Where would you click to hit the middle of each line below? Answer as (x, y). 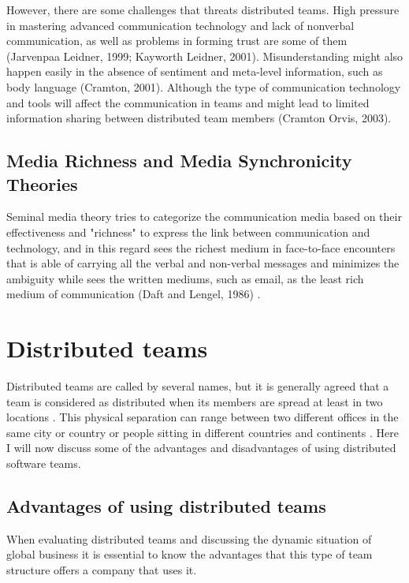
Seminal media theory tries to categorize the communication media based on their (204, 217)
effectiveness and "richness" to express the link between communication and (188, 232)
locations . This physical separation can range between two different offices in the (203, 417)
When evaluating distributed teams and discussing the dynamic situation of (189, 538)
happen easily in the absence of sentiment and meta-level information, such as (195, 71)
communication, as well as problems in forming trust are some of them (177, 41)
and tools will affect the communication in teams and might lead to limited (188, 102)
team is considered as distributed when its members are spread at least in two (195, 401)
